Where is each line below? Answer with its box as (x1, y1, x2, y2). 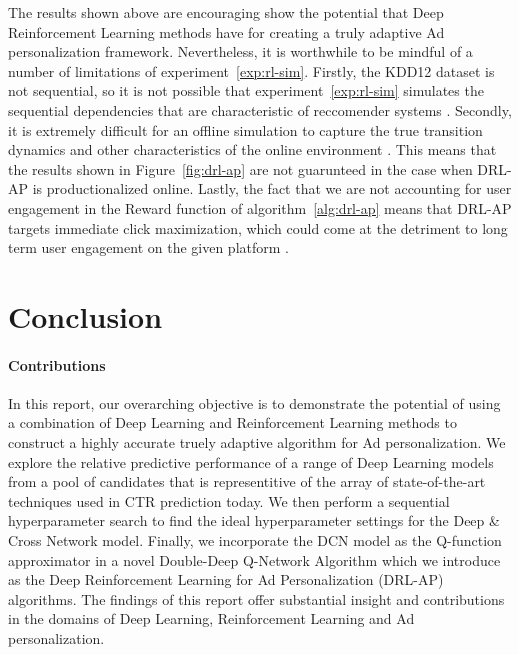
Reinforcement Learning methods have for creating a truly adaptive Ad (8, 21, 445, 42)
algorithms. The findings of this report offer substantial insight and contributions (8, 588, 505, 609)
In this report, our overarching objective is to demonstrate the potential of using (8, 392, 501, 413)
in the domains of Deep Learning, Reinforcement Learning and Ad (8, 608, 415, 629)
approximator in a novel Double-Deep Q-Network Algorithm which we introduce (8, 549, 501, 570)
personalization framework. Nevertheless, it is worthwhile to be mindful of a (8, 41, 473, 62)
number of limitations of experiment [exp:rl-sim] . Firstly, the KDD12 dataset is (8, 60, 495, 81)
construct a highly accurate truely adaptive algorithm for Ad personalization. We (8, 432, 506, 453)
